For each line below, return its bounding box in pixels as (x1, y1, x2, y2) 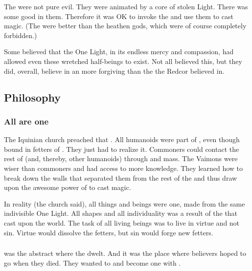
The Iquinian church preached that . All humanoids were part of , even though (4, 134, 240, 145)
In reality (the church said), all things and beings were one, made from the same (4, 198, 245, 208)
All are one (4, 115, 49, 127)
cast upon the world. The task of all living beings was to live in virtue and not (4, 217, 240, 228)
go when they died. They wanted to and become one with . (4, 257, 181, 268)
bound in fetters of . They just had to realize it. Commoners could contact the (4, 144, 239, 154)
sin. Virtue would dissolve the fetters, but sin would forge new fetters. (4, 227, 213, 237)
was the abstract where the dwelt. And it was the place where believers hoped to (4, 248, 247, 258)
